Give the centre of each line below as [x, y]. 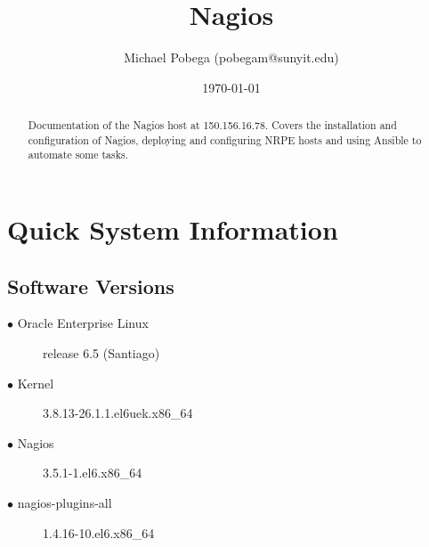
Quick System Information [173, 229]
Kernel [36, 383]
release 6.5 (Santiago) [101, 353]
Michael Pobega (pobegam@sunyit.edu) [231, 57]
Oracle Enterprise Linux [83, 323]
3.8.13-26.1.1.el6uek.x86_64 [118, 413]
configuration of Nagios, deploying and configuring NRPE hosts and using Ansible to [225, 139]
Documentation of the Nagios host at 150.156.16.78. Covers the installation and [212, 125]
